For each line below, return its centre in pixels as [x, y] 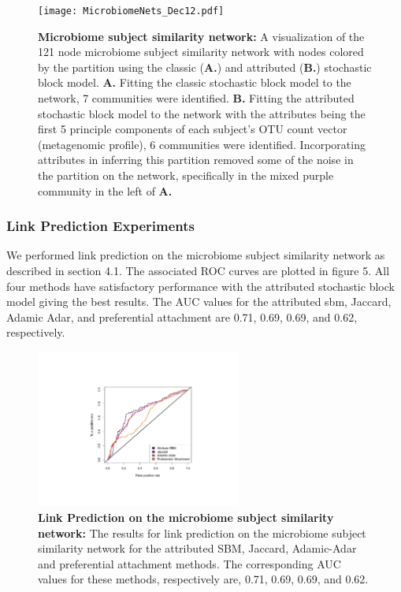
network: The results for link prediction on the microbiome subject [202, 532]
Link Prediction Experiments [100, 226]
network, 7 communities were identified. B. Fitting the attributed [196, 98]
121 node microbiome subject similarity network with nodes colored [201, 52]
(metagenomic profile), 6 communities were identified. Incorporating [202, 144]
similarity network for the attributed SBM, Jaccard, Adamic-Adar [197, 548]
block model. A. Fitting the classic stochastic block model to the [195, 82]
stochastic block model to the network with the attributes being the [202, 113]
